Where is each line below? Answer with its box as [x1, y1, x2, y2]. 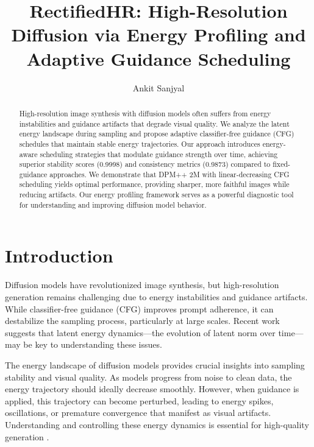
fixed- [273, 159, 290, 169]
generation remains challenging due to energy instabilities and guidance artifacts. [5, 290, 308, 303]
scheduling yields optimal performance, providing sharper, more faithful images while [19, 179, 290, 189]
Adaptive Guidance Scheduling [26, 46, 291, 71]
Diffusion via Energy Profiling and [11, 22, 306, 47]
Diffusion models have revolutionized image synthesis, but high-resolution [5, 278, 279, 291]
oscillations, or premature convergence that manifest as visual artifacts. [5, 406, 271, 419]
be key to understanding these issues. [23, 338, 162, 351]
